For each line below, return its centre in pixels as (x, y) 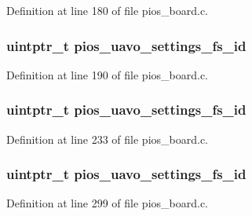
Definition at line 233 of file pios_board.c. (108, 139)
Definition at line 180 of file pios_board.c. (108, 10)
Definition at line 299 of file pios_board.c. (108, 203)
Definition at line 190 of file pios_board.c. (108, 74)
